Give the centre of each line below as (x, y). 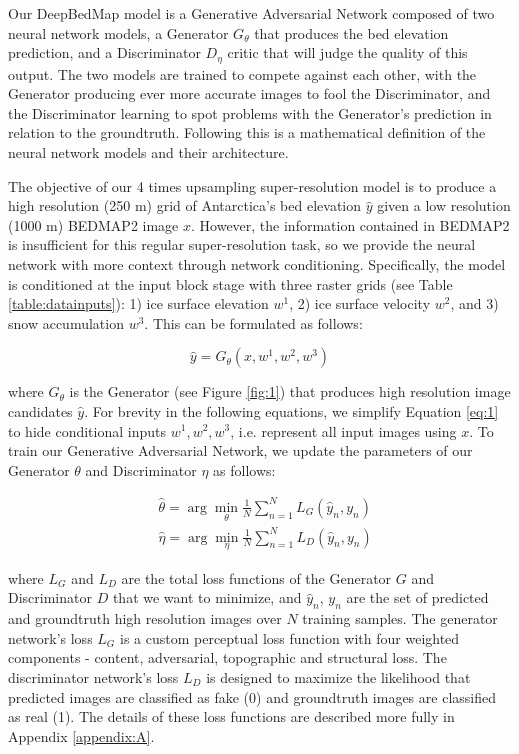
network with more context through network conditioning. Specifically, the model (257, 263)
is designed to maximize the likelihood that (338, 677)
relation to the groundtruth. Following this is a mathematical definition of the (247, 132)
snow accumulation (66, 322)
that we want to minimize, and (207, 597)
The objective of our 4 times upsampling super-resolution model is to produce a (252, 185)
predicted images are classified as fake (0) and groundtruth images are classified (252, 696)
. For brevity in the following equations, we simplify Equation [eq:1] (291, 410)
